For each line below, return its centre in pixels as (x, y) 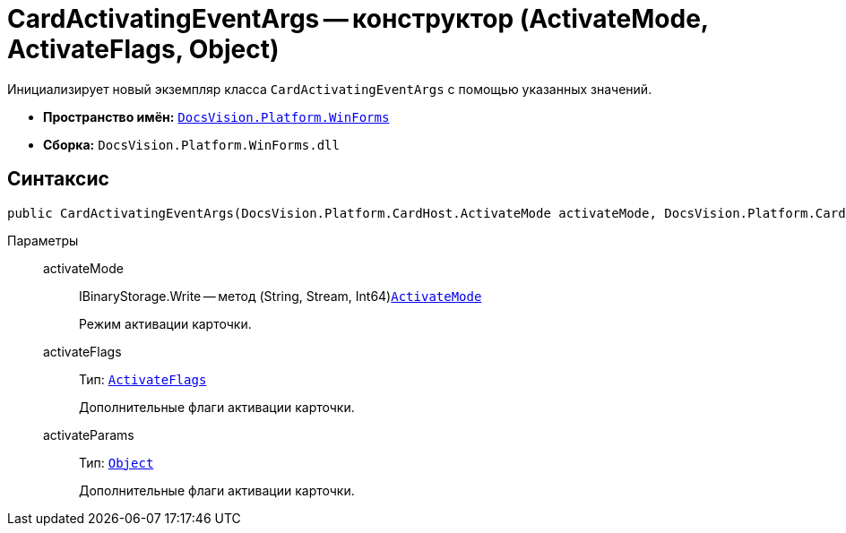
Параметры (43, 240)
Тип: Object (117, 462)
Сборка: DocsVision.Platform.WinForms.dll (191, 144)
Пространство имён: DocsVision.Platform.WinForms (216, 116)
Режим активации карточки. (165, 323)
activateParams (89, 434)
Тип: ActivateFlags (143, 379)
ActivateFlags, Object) (143, 49)
